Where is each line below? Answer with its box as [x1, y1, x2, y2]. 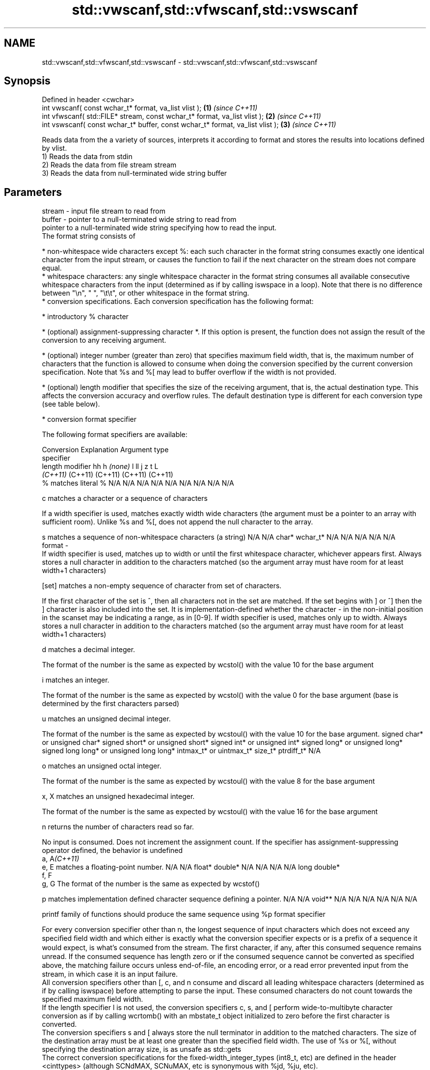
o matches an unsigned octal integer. [42, 762, 161, 770]
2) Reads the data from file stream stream [42, 161, 177, 169]
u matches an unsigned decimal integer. [42, 714, 171, 723]
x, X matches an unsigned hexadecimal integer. [42, 792, 195, 801]
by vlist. [42, 144, 67, 153]
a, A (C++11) [42, 854, 80, 863]
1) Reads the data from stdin [42, 152, 133, 161]
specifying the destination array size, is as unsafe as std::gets [42, 1045, 242, 1054]
